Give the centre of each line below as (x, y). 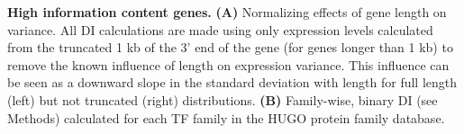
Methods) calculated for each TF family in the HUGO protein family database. (226, 117)
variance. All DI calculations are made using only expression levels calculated (220, 29)
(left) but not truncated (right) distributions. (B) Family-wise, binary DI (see (223, 99)
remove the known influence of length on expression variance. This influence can (228, 64)
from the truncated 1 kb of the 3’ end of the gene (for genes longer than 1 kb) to (230, 47)
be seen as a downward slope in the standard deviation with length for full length (232, 82)
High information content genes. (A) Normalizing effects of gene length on (227, 12)
